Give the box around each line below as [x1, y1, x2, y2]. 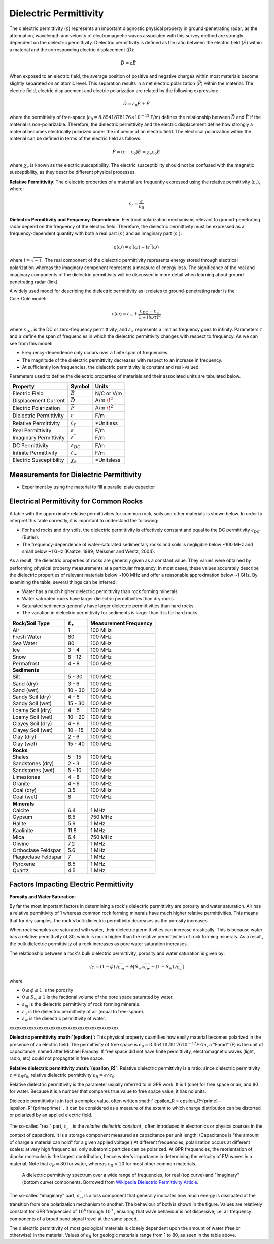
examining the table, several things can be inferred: [9, 579, 117, 585]
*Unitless [95, 420, 118, 427]
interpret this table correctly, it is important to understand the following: [9, 518, 159, 524]
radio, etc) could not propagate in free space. [9, 1055, 105, 1061]
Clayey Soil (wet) [12, 726, 53, 733]
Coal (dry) [12, 786, 37, 793]
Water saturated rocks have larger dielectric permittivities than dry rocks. [22, 596, 175, 602]
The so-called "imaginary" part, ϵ [9, 1192, 80, 1198]
